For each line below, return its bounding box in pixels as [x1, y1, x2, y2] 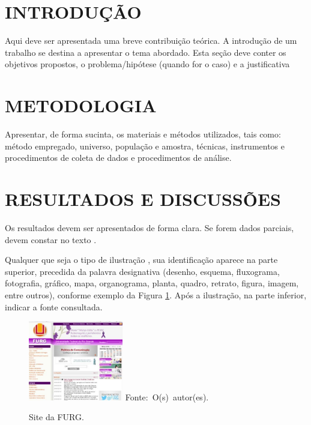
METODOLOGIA [5, 93, 157, 118]
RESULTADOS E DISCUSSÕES [5, 187, 282, 211]
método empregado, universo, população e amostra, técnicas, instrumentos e [5, 139, 285, 152]
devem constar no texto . [5, 233, 97, 246]
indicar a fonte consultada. [5, 300, 103, 313]
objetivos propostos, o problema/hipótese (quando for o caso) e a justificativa [5, 58, 290, 70]
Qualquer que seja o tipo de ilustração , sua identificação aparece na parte [5, 253, 278, 266]
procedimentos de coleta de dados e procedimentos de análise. [5, 151, 232, 164]
